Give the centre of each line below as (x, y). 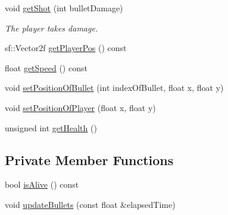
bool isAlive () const (42, 184)
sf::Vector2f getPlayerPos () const (66, 48)
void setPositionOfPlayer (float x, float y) (80, 107)
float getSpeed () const (46, 67)
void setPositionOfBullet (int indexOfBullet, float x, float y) (114, 88)
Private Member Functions (89, 159)
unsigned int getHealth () (51, 127)
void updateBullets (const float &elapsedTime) (90, 204)
